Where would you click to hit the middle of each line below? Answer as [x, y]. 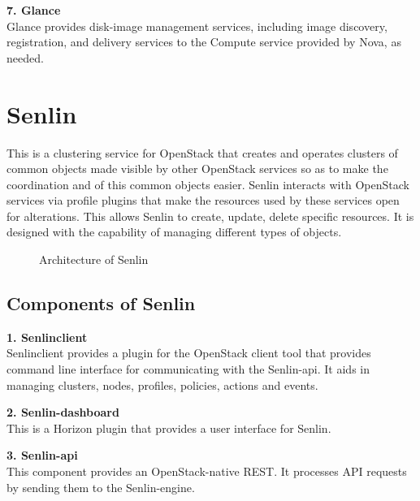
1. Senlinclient [47, 337]
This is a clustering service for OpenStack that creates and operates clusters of [202, 152]
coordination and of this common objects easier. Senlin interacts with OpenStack [208, 184]
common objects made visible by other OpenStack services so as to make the [197, 168]
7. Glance [34, 10]
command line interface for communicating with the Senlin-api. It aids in [188, 369]
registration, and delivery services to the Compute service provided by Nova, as [204, 42]
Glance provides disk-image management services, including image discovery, [197, 26]
